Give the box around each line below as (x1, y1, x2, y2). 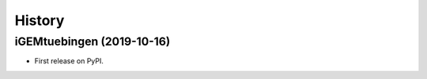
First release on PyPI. (34, 56, 104, 66)
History (14, 12, 65, 29)
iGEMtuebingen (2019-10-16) (14, 34, 171, 48)
